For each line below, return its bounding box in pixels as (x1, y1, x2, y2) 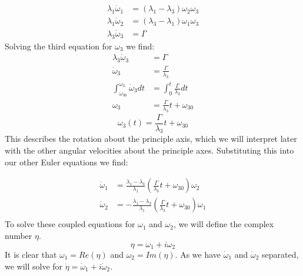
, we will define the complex (173, 218, 274, 230)
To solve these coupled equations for (5, 218, 135, 230)
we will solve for (5, 260, 63, 272)
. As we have (175, 248, 221, 260)
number (5, 229, 32, 241)
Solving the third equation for (5, 39, 112, 52)
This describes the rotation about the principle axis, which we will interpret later (5, 132, 297, 145)
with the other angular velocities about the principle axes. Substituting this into (5, 144, 294, 157)
